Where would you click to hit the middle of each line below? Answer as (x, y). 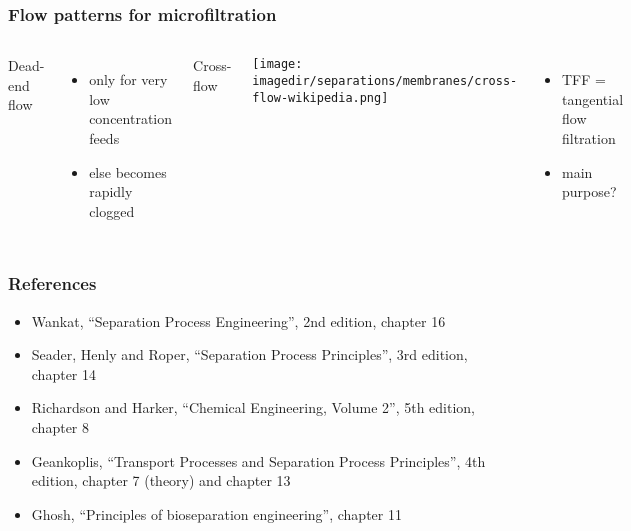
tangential (593, 98)
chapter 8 (60, 426)
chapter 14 (64, 373)
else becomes (128, 171)
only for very (128, 79)
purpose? (589, 191)
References (52, 283)
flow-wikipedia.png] (320, 97)
